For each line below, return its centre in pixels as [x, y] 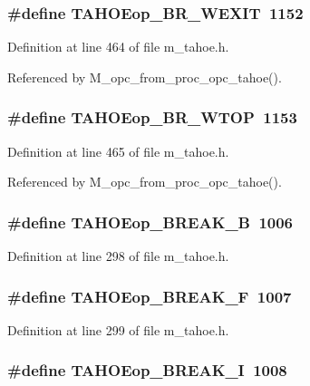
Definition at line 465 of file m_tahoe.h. [118, 151]
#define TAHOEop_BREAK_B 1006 [150, 222]
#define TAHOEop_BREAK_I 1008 [147, 370]
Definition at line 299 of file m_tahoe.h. [118, 329]
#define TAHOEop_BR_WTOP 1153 [152, 117]
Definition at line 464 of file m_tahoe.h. [118, 47]
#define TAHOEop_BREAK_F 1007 [150, 296]
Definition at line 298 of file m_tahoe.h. [118, 256]
